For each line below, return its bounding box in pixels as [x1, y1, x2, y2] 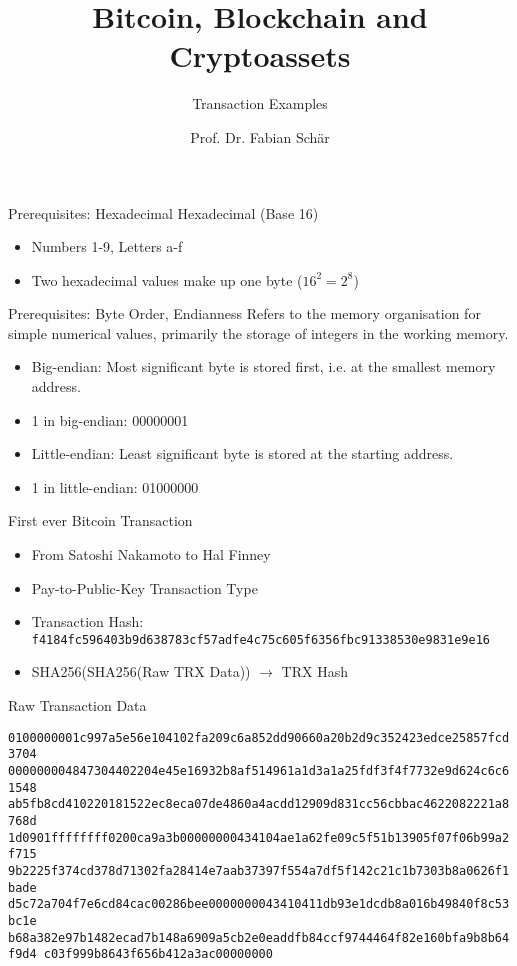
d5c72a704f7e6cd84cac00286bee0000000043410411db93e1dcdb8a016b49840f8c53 [8, 897, 510, 912]
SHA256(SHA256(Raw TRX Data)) [31, 661, 251, 682]
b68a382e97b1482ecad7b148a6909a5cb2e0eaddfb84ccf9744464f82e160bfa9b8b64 [8, 930, 510, 945]
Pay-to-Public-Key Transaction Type [31, 577, 258, 598]
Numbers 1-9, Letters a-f [31, 236, 183, 257]
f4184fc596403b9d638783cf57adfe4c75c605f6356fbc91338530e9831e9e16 [31, 632, 490, 647]
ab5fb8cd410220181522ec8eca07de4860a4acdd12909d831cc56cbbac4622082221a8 [8, 797, 510, 812]
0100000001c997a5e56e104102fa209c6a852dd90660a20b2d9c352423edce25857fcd [8, 730, 510, 745]
